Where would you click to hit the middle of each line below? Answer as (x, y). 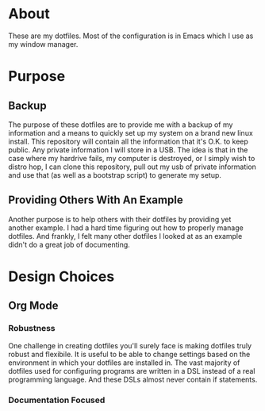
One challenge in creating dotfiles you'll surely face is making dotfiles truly (130, 345)
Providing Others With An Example (96, 200)
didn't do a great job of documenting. (69, 244)
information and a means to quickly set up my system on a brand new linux (131, 133)
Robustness (32, 328)
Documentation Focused (57, 400)
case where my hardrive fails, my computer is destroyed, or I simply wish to (132, 158)
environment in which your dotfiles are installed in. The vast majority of (124, 363)
